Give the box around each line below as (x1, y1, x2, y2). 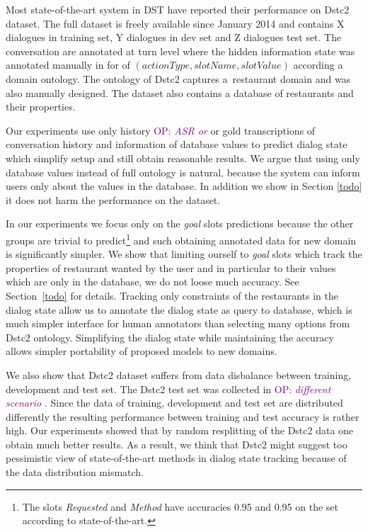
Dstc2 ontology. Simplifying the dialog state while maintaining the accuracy (6, 329, 334, 344)
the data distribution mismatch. (6, 465, 144, 480)
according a (293, 57, 343, 72)
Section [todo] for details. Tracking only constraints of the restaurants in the (6, 288, 339, 302)
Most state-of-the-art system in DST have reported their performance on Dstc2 (6, 2, 350, 16)
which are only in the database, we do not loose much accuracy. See (6, 274, 299, 289)
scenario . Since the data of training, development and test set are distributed (6, 395, 343, 410)
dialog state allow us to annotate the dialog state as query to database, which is (6, 302, 352, 317)
